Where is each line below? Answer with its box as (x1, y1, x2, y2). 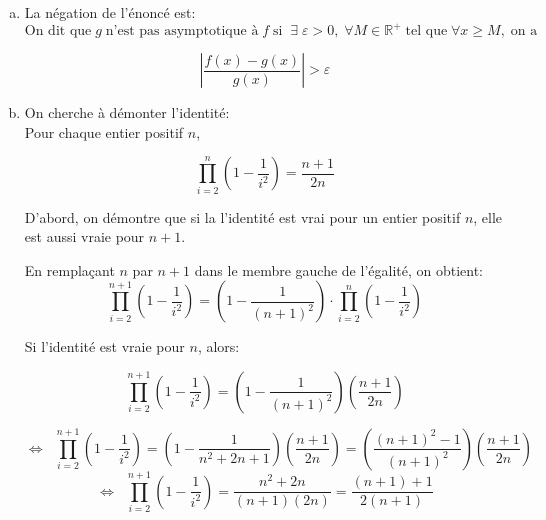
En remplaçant (24, 259, 115, 280)
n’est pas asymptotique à (105, 24, 259, 39)
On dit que (24, 24, 92, 39)
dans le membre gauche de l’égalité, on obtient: (194, 259, 484, 280)
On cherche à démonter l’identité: (24, 102, 230, 123)
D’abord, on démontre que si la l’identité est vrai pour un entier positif (24, 206, 461, 227)
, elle (473, 206, 503, 227)
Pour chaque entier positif (24, 121, 184, 142)
